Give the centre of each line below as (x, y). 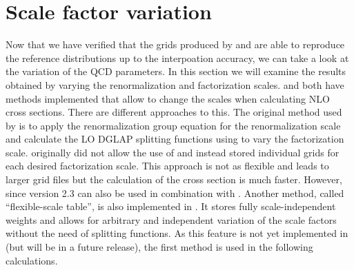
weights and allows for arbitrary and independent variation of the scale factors (171, 219)
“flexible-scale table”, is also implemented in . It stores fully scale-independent (171, 206)
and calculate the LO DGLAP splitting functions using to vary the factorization (175, 139)
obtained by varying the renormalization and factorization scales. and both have (175, 84)
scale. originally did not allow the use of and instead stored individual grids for (173, 152)
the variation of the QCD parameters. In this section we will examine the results (176, 71)
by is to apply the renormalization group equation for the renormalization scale (173, 125)
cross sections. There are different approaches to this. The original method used (174, 112)
